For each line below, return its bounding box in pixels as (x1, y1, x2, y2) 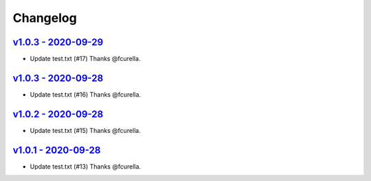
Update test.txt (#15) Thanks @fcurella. (30, 126, 141, 134)
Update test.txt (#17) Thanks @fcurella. (30, 55, 141, 63)
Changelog (12, 10, 77, 25)
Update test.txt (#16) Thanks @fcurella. (30, 90, 141, 99)
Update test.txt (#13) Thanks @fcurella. (30, 162, 141, 171)
